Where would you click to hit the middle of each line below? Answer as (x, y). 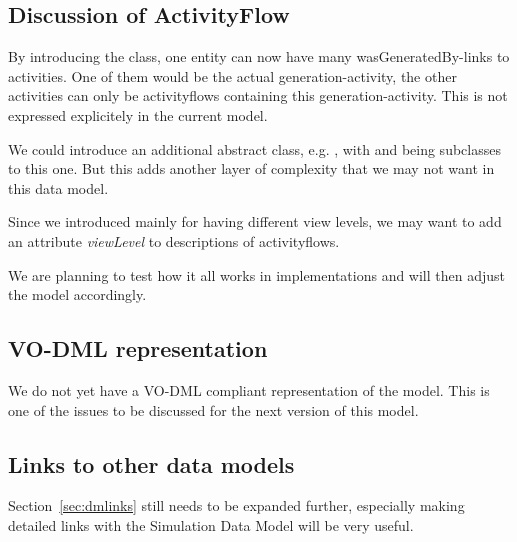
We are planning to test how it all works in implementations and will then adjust (257, 274)
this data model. (58, 187)
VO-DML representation (138, 348)
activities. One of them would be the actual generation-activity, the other (232, 75)
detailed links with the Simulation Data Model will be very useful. (211, 524)
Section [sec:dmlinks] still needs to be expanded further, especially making (236, 505)
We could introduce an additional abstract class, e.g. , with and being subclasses (254, 148)
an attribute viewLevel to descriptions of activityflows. (174, 240)
